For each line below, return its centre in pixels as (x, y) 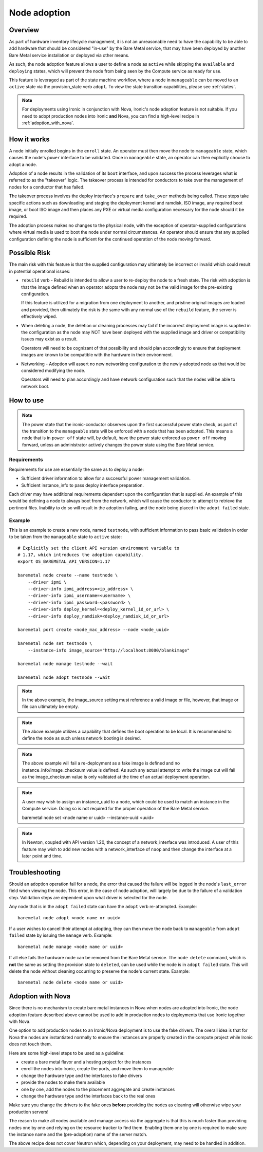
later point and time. (42, 856)
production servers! (29, 1112)
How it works (29, 139)
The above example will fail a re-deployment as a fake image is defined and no (101, 763)
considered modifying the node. (53, 371)
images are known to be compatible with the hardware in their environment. (97, 355)
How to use (26, 400)
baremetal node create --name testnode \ (68, 575)
